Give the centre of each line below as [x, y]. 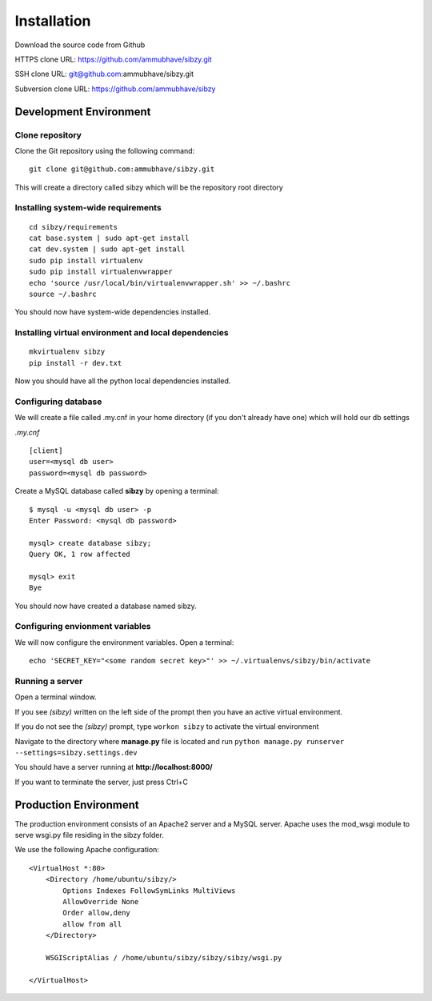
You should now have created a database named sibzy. [106, 606]
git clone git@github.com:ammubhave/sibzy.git [122, 169]
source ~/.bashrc [63, 294]
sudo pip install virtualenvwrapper [101, 272]
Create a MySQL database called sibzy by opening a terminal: [117, 491]
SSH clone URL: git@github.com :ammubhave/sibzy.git [104, 74]
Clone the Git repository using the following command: [105, 150]
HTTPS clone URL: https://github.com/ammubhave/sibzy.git [113, 59]
